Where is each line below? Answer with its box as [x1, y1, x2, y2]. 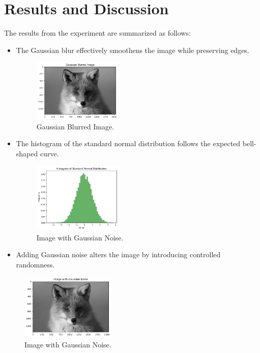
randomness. [16, 259, 55, 269]
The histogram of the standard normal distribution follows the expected [16, 138, 241, 149]
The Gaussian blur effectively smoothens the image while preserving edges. [16, 44, 249, 55]
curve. [40, 148, 59, 159]
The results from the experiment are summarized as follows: [4, 28, 191, 38]
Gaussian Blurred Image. [36, 121, 114, 131]
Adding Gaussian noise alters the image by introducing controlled [16, 249, 221, 260]
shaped [16, 148, 38, 159]
